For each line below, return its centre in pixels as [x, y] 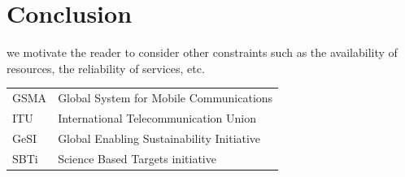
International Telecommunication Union [157, 117]
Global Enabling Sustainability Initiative [159, 138]
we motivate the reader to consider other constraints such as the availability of [202, 52]
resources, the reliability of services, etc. [106, 68]
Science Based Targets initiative [137, 158]
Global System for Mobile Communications [165, 98]
